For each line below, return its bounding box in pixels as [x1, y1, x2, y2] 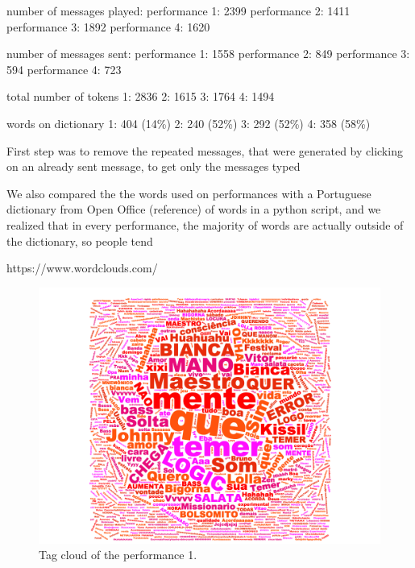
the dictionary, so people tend [6, 232, 153, 249]
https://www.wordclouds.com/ [6, 259, 158, 276]
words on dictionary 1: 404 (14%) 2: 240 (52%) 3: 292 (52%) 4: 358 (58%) [6, 114, 371, 131]
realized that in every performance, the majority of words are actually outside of [6, 216, 404, 233]
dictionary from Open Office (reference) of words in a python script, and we [6, 201, 381, 218]
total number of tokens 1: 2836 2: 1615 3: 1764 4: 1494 [6, 88, 275, 105]
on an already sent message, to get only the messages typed [6, 158, 301, 175]
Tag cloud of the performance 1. [39, 546, 197, 563]
